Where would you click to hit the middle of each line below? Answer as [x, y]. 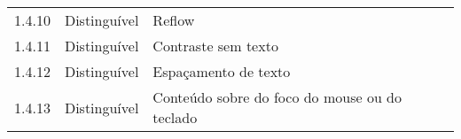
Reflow [174, 20]
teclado [175, 117]
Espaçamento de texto [222, 71]
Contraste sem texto [215, 46]
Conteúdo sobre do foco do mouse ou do [277, 97]
